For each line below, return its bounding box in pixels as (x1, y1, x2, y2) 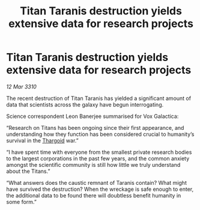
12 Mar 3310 (6, 83, 37, 90)
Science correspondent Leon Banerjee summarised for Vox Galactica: (6, 112, 179, 120)
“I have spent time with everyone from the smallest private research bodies (6, 148, 192, 156)
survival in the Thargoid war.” (6, 136, 79, 144)
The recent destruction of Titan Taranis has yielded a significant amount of (6, 95, 191, 102)
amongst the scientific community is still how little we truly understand (6, 161, 181, 168)
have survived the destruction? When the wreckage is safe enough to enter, (6, 185, 194, 193)
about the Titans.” (6, 168, 50, 175)
